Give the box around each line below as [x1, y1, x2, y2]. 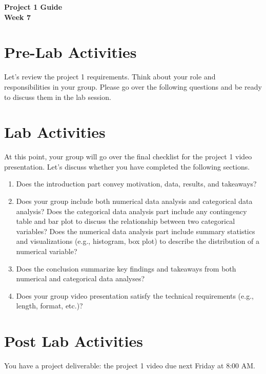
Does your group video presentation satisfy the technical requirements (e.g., [16, 290, 254, 301]
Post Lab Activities [4, 330, 143, 351]
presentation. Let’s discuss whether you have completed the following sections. [4, 161, 250, 172]
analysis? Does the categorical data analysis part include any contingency [16, 205, 247, 216]
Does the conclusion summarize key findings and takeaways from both [16, 263, 236, 274]
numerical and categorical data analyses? [16, 273, 145, 284]
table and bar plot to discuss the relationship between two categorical [16, 216, 235, 226]
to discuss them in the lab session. [4, 91, 111, 102]
